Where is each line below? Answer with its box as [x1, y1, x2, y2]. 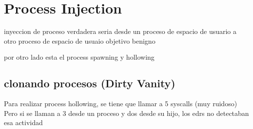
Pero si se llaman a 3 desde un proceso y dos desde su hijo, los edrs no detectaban [4, 108, 249, 118]
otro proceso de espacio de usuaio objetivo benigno [4, 35, 156, 46]
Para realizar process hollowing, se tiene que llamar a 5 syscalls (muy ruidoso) [4, 98, 237, 109]
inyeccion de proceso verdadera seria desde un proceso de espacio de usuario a [4, 26, 237, 36]
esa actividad [4, 117, 43, 128]
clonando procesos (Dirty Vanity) [4, 76, 175, 91]
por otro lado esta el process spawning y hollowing [4, 52, 155, 62]
